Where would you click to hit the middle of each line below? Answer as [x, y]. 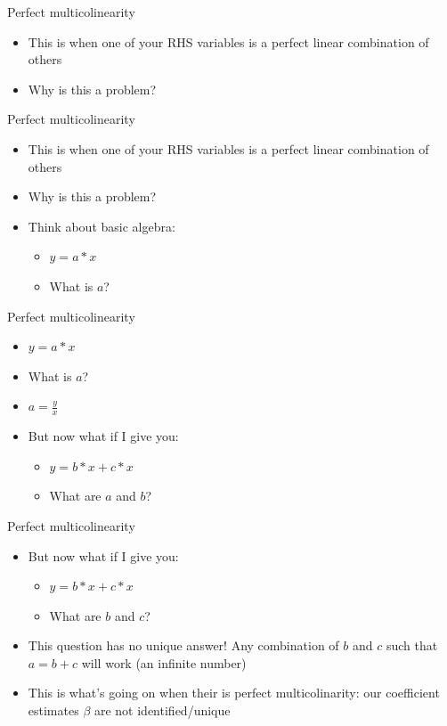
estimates [53, 710]
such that [412, 645]
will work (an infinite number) [164, 662]
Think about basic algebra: [102, 226]
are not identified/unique [162, 710]
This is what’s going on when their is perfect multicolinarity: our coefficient [234, 693]
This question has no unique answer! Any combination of [183, 645]
